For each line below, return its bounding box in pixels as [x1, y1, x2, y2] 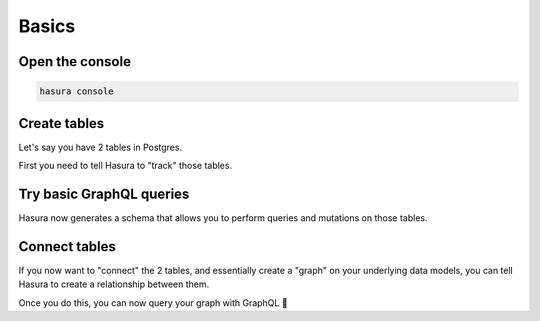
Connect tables [18, 238, 117, 255]
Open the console [18, 53, 132, 70]
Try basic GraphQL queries [18, 185, 190, 202]
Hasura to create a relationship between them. [18, 278, 210, 290]
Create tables [18, 115, 105, 132]
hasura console [39, 86, 114, 97]
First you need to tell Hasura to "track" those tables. [18, 160, 233, 172]
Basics [18, 15, 76, 37]
